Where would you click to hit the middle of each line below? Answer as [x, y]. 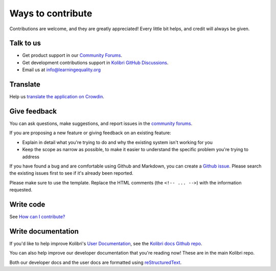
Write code [27, 204]
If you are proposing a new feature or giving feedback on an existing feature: [90, 133]
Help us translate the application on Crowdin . [57, 97]
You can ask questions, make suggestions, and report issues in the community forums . [101, 123]
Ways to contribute [51, 13]
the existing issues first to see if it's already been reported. [71, 173]
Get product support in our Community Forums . [72, 55]
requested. [21, 190]
